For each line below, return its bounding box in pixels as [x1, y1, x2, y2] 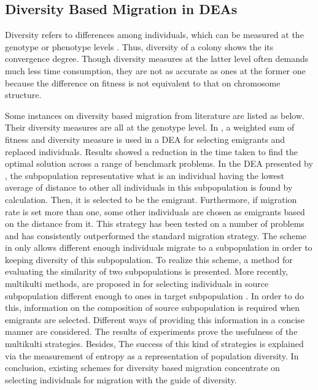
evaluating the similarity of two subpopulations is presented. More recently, [5, 265, 289, 278]
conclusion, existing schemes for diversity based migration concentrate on [5, 361, 280, 374]
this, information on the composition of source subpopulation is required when [5, 301, 300, 314]
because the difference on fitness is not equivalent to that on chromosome [5, 76, 281, 89]
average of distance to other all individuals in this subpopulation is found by [5, 181, 293, 194]
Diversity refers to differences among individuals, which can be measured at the [5, 28, 304, 41]
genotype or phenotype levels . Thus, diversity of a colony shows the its [5, 40, 274, 53]
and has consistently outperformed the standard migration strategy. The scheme [5, 229, 307, 242]
